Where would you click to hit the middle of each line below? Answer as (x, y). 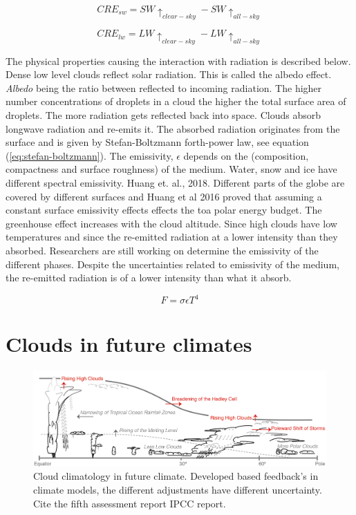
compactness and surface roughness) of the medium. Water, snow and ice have (171, 169)
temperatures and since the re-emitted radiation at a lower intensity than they (172, 237)
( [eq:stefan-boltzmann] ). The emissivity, (90, 155)
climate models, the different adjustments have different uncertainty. (178, 489)
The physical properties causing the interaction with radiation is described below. (178, 60)
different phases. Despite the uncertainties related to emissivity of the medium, (172, 264)
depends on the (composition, (246, 155)
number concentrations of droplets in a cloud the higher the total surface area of (176, 101)
